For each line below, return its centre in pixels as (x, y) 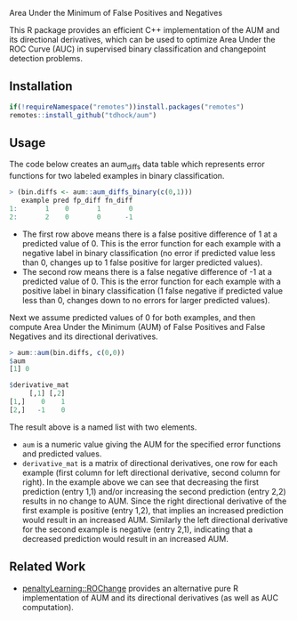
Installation (41, 87)
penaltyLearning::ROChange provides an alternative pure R (130, 588)
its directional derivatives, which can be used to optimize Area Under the (142, 40)
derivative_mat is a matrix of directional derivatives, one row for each (150, 463)
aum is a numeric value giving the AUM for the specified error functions (152, 444)
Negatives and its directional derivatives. (84, 336)
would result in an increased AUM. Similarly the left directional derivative (155, 520)
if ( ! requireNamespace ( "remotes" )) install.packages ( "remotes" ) (127, 107)
